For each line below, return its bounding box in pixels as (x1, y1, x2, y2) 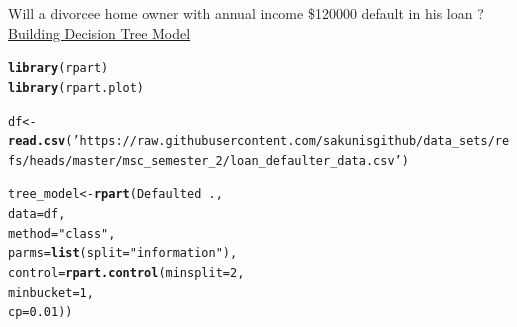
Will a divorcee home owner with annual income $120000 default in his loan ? (8, 3, 484, 23)
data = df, (8, 207, 66, 222)
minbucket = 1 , (8, 285, 94, 300)
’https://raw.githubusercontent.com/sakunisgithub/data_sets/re (72, 134, 510, 149)
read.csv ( (8, 134, 73, 149)
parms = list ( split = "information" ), (8, 246, 238, 261)
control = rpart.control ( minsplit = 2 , (8, 266, 245, 281)
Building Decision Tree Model (8, 22, 191, 43)
